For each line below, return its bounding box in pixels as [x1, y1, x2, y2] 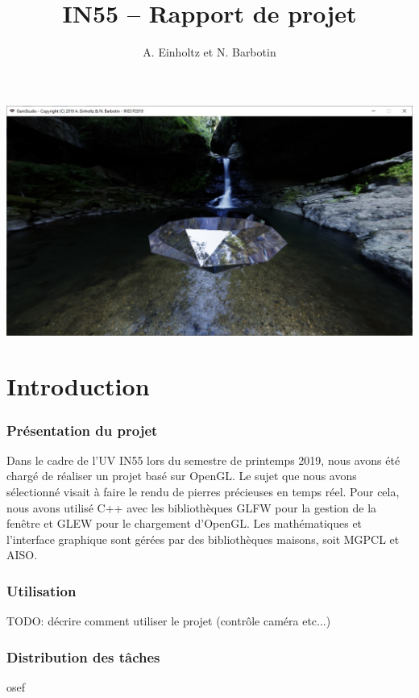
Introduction [6, 370, 150, 403]
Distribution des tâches [6, 646, 160, 667]
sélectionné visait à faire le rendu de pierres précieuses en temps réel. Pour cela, [6, 483, 400, 500]
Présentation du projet [6, 420, 158, 440]
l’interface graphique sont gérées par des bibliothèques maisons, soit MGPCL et [6, 530, 400, 547]
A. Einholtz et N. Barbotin [143, 44, 276, 61]
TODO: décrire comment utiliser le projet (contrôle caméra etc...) [6, 612, 331, 629]
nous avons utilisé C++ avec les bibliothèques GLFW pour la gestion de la [6, 499, 377, 516]
